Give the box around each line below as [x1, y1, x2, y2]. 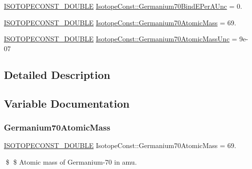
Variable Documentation [4, 95, 130, 111]
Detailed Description [4, 67, 111, 82]
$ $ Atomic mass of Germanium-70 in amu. [5, 156, 137, 167]
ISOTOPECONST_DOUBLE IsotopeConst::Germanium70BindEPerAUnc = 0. [4, 1, 242, 11]
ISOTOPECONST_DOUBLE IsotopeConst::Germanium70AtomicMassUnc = [4, 34, 237, 44]
